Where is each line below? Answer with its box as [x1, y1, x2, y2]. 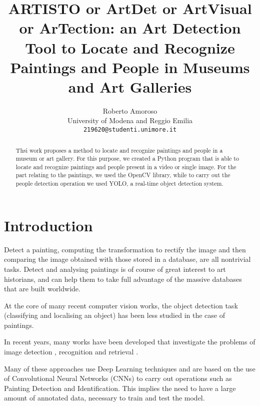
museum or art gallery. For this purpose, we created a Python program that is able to [15, 154, 239, 163]
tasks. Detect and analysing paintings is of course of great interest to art [4, 263, 226, 274]
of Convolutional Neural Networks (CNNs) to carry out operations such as [4, 373, 232, 383]
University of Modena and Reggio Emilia [67, 115, 193, 126]
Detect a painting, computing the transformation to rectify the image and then [4, 244, 246, 254]
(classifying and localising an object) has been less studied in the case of [4, 310, 225, 320]
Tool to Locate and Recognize [25, 37, 235, 58]
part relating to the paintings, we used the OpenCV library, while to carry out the [15, 171, 230, 179]
